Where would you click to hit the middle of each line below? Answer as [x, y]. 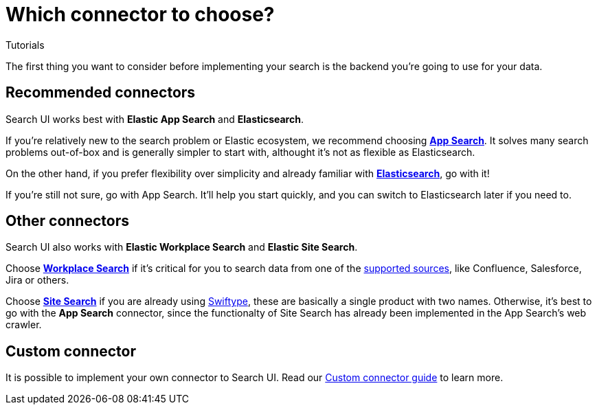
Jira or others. [37, 280]
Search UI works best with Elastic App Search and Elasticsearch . [155, 119]
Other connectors [67, 221]
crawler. [24, 325]
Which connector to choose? [140, 14]
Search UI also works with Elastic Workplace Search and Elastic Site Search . [182, 247]
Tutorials [25, 45]
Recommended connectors [101, 93]
